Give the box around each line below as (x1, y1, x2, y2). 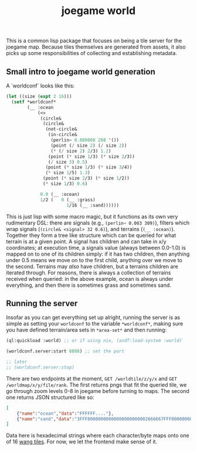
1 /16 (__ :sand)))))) (66, 202, 119, 208)
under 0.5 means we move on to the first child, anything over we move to (6, 256, 183, 263)
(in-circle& (47, 132, 77, 138)
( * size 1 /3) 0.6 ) (43, 181, 88, 186)
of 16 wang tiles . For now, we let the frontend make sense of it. (6, 438, 157, 445)
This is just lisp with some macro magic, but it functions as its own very (6, 213, 178, 220)
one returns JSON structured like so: (6, 394, 95, 401)
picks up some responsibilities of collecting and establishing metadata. (6, 50, 178, 57)
